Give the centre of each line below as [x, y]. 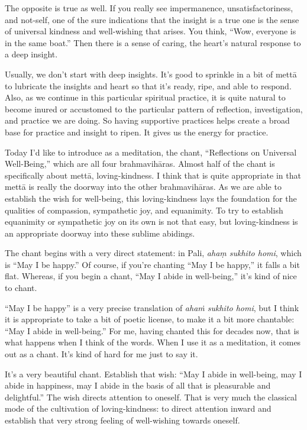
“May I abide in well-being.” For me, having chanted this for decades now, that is [152, 330]
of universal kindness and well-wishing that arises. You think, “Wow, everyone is [151, 31]
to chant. [21, 288]
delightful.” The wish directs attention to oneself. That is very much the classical [151, 397]
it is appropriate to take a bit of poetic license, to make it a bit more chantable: [150, 319]
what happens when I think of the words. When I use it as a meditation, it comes [153, 342]
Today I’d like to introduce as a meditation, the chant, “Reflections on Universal [151, 152]
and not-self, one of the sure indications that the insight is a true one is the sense [152, 19]
